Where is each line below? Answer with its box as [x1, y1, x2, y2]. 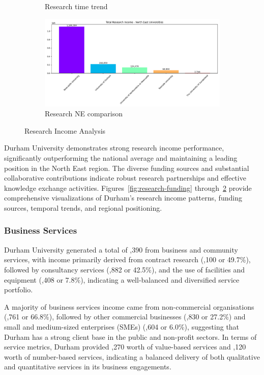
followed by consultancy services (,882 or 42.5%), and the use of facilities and [4, 264, 245, 274]
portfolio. [4, 284, 33, 295]
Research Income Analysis [24, 125, 106, 136]
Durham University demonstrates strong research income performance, [4, 142, 224, 153]
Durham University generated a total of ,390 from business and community [4, 244, 238, 255]
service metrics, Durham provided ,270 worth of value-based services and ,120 [4, 341, 246, 352]
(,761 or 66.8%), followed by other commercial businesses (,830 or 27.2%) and [4, 311, 246, 322]
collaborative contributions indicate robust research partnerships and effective [4, 172, 246, 183]
